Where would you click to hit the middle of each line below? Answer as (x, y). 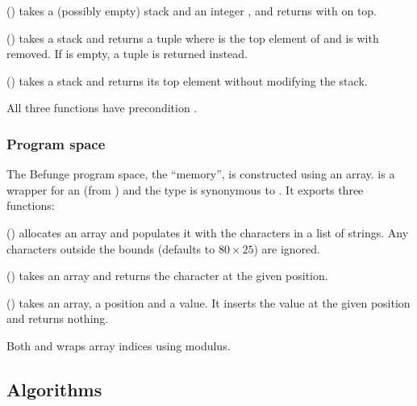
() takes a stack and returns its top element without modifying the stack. (187, 80)
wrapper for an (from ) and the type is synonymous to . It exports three (185, 189)
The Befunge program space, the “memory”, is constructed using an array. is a (201, 174)
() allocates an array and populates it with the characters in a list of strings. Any (208, 232)
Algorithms (54, 389)
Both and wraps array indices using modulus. (119, 345)
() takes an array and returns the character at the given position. (167, 276)
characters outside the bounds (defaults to (111, 248)
